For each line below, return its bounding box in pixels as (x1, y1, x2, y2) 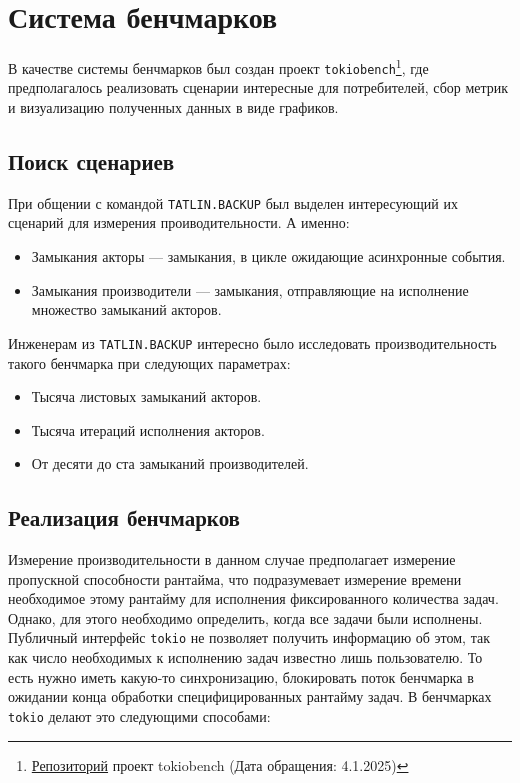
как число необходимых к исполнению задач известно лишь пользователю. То (8, 647, 483, 668)
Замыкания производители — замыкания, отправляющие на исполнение (31, 279, 469, 300)
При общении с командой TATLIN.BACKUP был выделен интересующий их (8, 192, 458, 213)
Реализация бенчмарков (8, 502, 240, 533)
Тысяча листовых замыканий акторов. (31, 386, 262, 407)
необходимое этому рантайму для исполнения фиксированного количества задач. (8, 588, 499, 609)
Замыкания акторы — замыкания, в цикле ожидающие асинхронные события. (31, 246, 506, 267)
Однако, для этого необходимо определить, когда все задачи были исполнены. (8, 607, 483, 628)
